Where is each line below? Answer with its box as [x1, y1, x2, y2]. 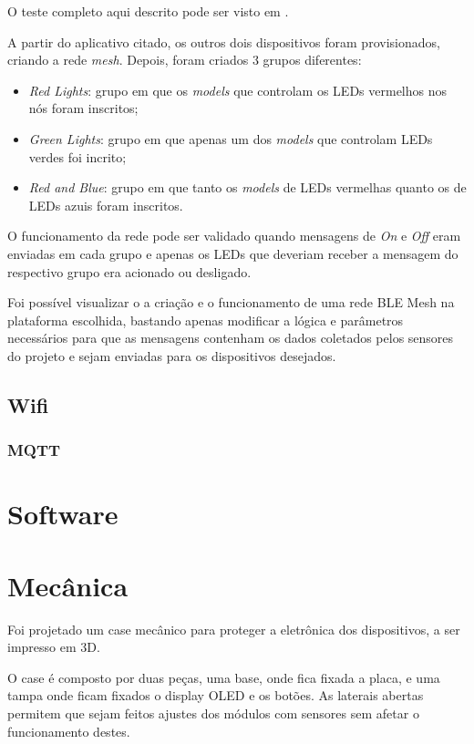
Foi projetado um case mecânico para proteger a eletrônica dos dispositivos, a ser [7, 619, 460, 638]
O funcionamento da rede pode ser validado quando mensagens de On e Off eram [7, 226, 461, 245]
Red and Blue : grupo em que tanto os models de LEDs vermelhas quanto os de [28, 178, 467, 197]
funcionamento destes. [7, 721, 130, 740]
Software [7, 495, 118, 532]
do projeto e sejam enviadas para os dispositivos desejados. [7, 346, 336, 365]
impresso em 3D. [7, 637, 100, 656]
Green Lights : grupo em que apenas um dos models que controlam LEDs [28, 129, 433, 148]
